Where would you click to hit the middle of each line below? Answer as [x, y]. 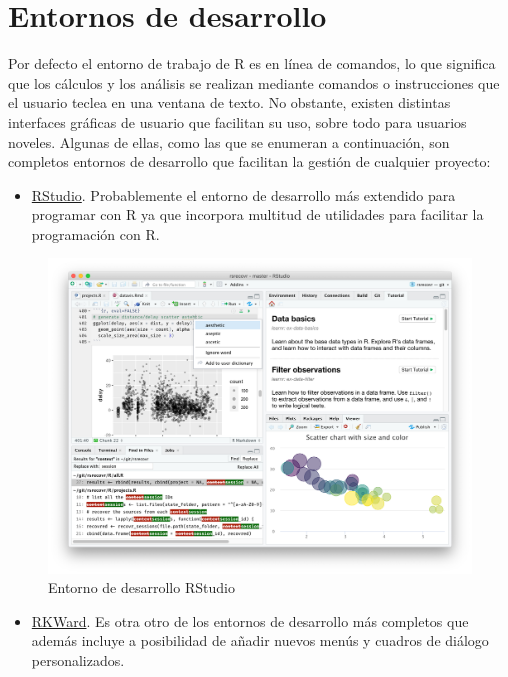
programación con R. [95, 233]
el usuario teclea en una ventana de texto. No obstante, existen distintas [229, 102]
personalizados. [78, 659]
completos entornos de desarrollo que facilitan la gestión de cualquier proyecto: [249, 161]
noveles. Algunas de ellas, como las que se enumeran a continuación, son [229, 141]
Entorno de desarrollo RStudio [141, 587]
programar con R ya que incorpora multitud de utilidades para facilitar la [257, 214]
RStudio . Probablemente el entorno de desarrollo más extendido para [243, 194]
